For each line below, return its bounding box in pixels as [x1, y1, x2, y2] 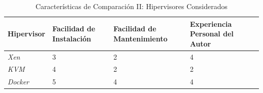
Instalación [52, 33, 91, 43]
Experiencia [190, 18, 232, 29]
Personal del [190, 28, 234, 39]
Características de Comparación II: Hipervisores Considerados [35, 1, 228, 11]
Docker [8, 76, 29, 87]
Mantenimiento [113, 33, 167, 43]
